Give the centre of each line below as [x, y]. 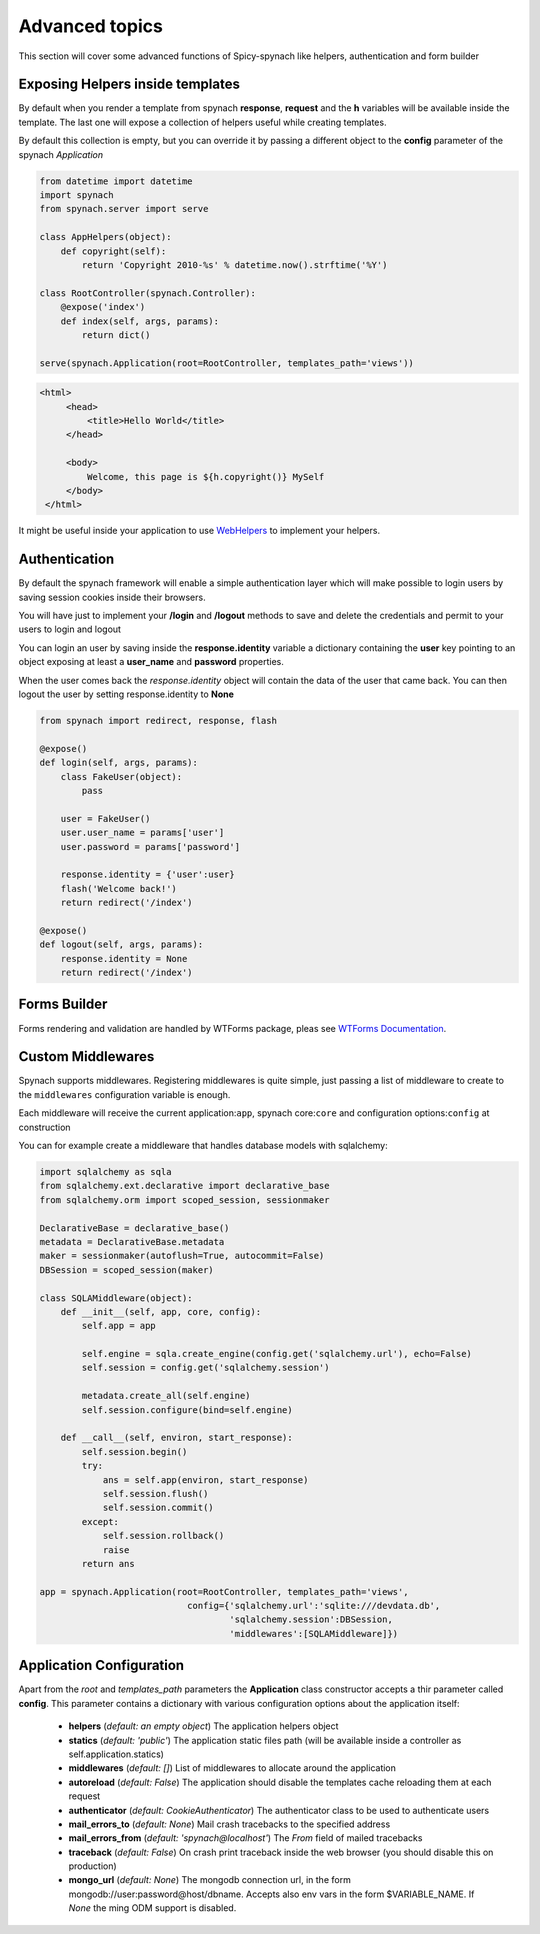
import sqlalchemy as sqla [105, 1171]
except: [100, 1521]
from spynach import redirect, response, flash [158, 720]
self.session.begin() [134, 1451]
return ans [108, 1563]
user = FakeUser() [105, 818]
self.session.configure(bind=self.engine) [187, 1409]
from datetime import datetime [116, 181]
